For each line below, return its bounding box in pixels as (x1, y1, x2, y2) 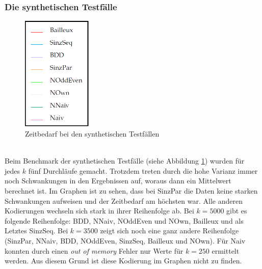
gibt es (226, 205, 247, 216)
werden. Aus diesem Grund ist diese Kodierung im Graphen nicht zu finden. (5, 255, 242, 266)
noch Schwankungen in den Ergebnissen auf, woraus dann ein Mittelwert (5, 175, 231, 186)
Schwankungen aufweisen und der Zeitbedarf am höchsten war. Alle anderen (5, 195, 243, 206)
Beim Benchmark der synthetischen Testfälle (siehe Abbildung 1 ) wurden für (5, 155, 245, 166)
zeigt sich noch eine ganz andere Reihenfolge (100, 225, 239, 236)
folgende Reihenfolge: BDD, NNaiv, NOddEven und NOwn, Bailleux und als (5, 215, 244, 226)
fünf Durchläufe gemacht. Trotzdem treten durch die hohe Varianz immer (28, 165, 258, 176)
